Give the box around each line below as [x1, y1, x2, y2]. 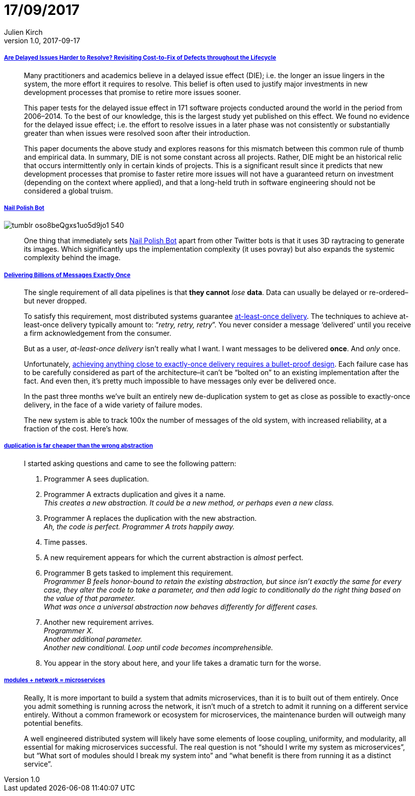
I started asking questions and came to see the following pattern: [24, 459, 237, 468]
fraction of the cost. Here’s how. [24, 424, 128, 433]
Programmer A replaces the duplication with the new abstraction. [44, 513, 257, 522]
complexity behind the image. [24, 253, 121, 262]
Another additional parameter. [44, 634, 143, 643]
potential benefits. [24, 718, 83, 727]
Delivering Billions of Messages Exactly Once [4, 271, 131, 279]
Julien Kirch [4, 27, 43, 36]
